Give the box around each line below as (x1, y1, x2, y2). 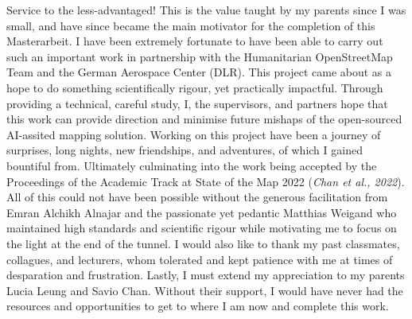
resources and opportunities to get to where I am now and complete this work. (6, 298, 389, 314)
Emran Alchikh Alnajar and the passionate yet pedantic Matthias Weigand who (6, 204, 397, 220)
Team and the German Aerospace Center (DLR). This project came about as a (6, 64, 392, 80)
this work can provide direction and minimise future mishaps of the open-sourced (6, 111, 402, 127)
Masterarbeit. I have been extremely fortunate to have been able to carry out (6, 33, 383, 49)
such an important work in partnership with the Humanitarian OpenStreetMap (6, 48, 393, 64)
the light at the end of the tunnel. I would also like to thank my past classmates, (6, 235, 400, 251)
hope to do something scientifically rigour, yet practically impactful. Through (6, 79, 383, 95)
